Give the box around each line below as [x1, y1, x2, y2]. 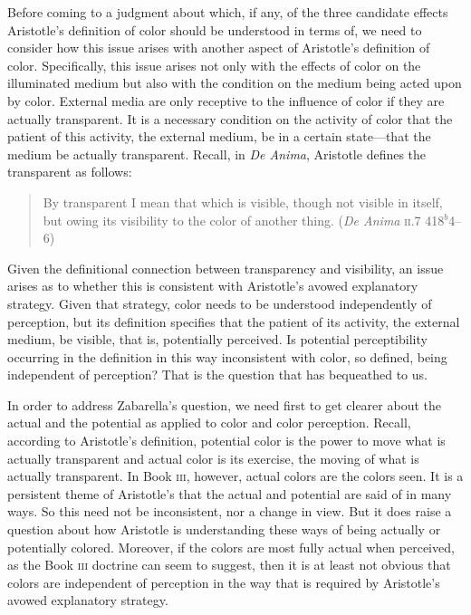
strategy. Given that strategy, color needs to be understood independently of [7, 293, 432, 312]
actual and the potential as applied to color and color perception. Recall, [7, 413, 411, 432]
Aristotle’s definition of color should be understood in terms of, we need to [7, 20, 422, 39]
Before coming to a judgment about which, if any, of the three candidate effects [7, 3, 448, 21]
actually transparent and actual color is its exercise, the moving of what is [7, 448, 419, 467]
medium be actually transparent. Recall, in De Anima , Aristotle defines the [7, 144, 427, 163]
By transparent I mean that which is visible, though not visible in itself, [43, 192, 443, 211]
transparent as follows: [7, 162, 132, 181]
